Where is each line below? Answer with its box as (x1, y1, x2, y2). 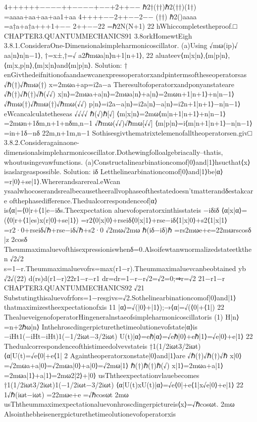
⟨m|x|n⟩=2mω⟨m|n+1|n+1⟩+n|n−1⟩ (116, 108, 226, 118)
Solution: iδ (63, 166, 99, 177)
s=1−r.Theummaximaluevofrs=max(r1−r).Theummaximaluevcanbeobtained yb (4, 263, 246, 274)
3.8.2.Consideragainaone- (4, 137, 79, 147)
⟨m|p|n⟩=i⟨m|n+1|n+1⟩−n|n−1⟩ (155, 118, 253, 128)
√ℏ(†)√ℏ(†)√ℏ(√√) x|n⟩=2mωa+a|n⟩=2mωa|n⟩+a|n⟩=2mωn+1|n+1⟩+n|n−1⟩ (4, 89, 235, 99)
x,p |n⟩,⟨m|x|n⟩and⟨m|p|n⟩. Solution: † (14, 59, 128, 70)
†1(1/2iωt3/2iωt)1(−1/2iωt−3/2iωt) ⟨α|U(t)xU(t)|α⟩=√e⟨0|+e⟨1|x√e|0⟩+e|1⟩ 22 (4, 379, 244, 390)
